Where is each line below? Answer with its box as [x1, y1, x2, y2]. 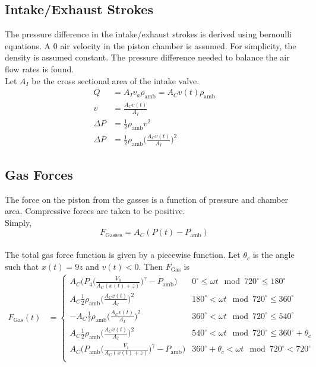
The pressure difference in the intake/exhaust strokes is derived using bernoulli [5, 28, 292, 40]
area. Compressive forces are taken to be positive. [5, 205, 185, 217]
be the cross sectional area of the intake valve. [31, 74, 200, 87]
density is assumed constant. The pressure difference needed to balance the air [5, 51, 290, 63]
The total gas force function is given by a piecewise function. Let [5, 248, 241, 261]
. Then [138, 260, 163, 272]
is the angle [252, 248, 295, 261]
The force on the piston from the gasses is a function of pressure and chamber [5, 193, 289, 205]
